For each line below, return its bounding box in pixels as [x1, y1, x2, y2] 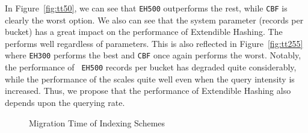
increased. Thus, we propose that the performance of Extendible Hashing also [5, 84, 291, 97]
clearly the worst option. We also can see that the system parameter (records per [5, 13, 304, 26]
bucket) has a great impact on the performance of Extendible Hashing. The [5, 25, 283, 38]
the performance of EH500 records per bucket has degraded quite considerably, [5, 61, 297, 73]
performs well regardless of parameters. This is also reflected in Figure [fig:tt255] [5, 37, 303, 49]
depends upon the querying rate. [5, 96, 125, 108]
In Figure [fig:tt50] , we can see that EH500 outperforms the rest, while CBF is [5, 2, 288, 14]
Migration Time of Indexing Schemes [29, 116, 165, 129]
